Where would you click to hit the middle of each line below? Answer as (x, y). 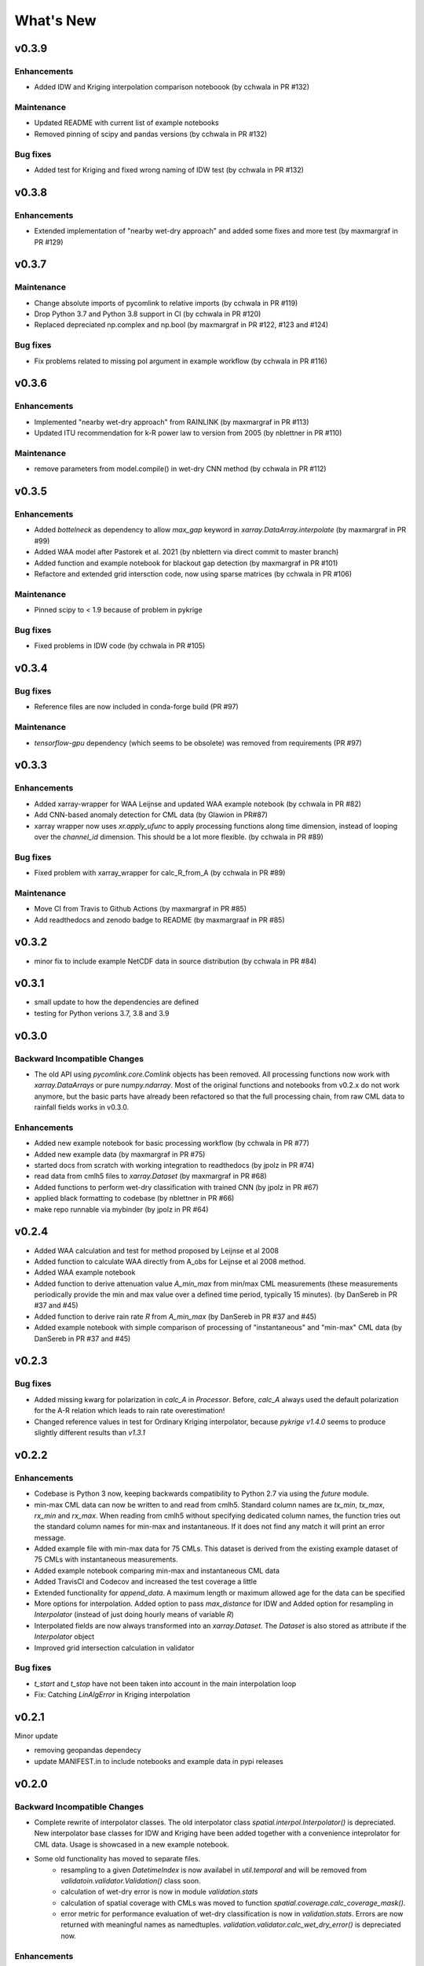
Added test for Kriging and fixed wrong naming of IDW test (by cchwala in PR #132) (169, 170)
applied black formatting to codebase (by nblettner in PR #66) (134, 1198)
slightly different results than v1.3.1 (90, 1432)
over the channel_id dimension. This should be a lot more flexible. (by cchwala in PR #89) (179, 837)
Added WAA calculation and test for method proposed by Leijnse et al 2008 (156, 1250)
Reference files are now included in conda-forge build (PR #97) (136, 707)
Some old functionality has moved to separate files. (117, 1859)
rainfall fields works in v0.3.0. (82, 1107)
